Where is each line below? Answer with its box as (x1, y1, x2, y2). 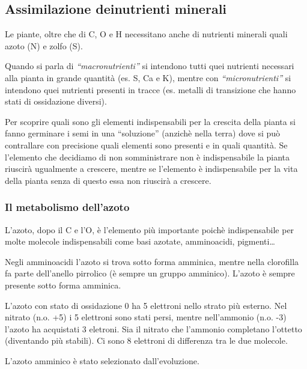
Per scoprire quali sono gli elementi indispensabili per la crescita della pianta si (5, 115, 296, 127)
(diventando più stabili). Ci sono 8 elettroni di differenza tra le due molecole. (5, 334, 288, 347)
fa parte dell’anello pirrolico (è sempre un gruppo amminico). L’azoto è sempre (5, 267, 295, 279)
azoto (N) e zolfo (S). (5, 39, 83, 52)
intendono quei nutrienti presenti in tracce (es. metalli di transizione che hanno (5, 83, 296, 96)
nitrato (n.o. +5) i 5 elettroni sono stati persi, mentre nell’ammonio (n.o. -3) (5, 311, 287, 323)
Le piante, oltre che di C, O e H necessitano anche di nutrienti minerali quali (5, 28, 288, 40)
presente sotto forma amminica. (5, 278, 121, 291)
